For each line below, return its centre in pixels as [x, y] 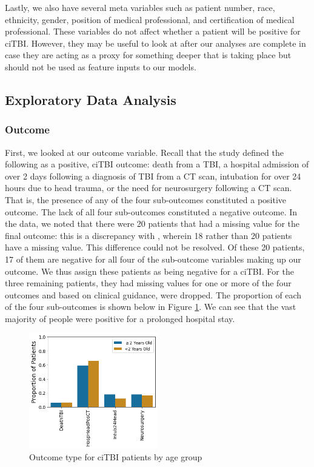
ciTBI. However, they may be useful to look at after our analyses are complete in [155, 43]
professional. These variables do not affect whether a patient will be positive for [153, 31]
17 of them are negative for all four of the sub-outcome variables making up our [153, 259]
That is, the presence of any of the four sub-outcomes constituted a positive [146, 199]
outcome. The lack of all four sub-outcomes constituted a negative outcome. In [151, 211]
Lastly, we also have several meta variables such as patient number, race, [140, 7]
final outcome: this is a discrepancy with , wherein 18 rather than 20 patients [149, 235]
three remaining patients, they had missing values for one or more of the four [148, 283]
